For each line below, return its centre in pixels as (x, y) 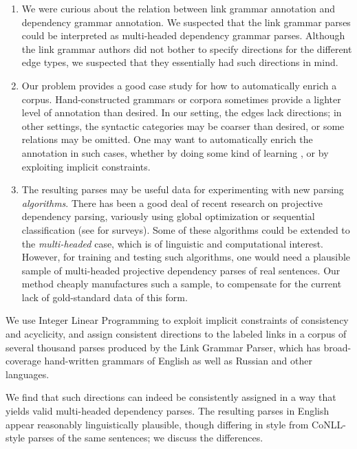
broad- (337, 347)
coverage (23, 361)
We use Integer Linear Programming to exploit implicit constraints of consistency (177, 320)
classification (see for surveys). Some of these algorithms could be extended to (186, 229)
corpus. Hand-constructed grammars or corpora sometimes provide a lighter (181, 99)
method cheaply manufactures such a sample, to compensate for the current (182, 284)
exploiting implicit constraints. (86, 166)
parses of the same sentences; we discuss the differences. (145, 438)
